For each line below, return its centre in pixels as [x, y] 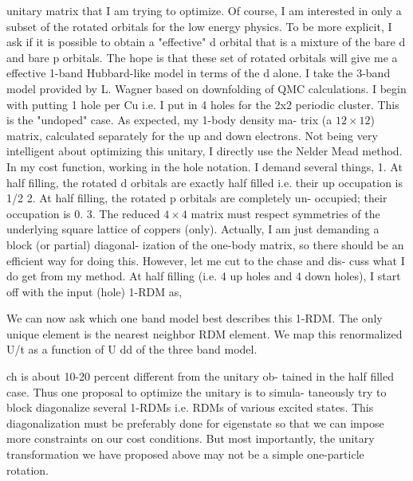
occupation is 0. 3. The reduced [83, 213]
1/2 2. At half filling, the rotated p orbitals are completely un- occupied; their [197, 198]
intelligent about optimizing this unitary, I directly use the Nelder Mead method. [205, 151]
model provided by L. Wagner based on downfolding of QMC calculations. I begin [206, 88]
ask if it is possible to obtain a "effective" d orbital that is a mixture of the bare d [206, 42]
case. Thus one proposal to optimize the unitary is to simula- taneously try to [197, 391]
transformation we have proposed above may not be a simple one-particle [185, 454]
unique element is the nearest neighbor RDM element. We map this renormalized [205, 333]
